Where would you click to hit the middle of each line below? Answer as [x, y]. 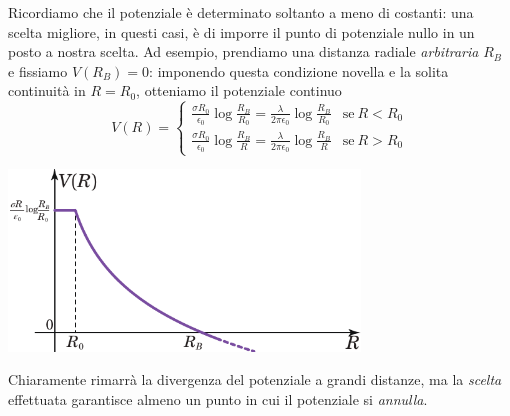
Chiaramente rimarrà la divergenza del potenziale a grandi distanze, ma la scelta [255, 379]
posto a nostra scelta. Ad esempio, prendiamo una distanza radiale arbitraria [243, 51]
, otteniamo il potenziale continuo [239, 90]
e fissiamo [38, 70]
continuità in [47, 90]
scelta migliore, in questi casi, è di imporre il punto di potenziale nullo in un [241, 31]
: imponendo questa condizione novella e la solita [299, 70]
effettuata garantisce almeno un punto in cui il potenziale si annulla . [218, 398]
